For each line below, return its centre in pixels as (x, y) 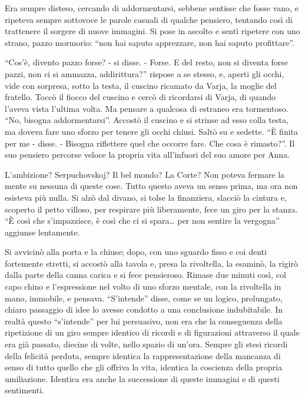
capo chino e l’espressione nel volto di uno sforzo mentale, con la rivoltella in (143, 286)
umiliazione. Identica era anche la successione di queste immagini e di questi (142, 378)
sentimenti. (24, 390)
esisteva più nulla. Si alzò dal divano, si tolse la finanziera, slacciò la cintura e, (146, 197)
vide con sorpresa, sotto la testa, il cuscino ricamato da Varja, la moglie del (141, 85)
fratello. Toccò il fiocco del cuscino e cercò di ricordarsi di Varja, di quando (140, 97)
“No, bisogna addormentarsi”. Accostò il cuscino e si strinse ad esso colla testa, (147, 120)
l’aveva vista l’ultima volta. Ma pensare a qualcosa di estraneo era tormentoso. (147, 108)
